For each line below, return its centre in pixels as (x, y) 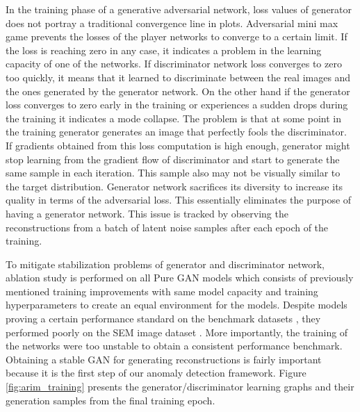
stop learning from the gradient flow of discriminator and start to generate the (173, 159)
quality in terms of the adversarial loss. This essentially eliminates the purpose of (179, 200)
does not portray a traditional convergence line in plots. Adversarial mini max (172, 23)
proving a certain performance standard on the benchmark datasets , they (163, 319)
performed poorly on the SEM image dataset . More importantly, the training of (177, 332)
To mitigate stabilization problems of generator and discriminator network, (165, 264)
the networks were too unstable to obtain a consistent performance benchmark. (174, 346)
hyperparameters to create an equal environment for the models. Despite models (177, 305)
